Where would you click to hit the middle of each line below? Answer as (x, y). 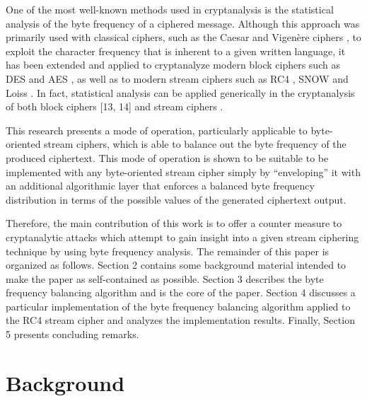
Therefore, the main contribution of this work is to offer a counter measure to (174, 223)
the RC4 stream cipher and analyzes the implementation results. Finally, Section (180, 320)
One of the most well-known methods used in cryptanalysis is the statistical (170, 9)
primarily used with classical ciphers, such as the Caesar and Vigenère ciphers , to (183, 37)
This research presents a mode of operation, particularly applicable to (157, 130)
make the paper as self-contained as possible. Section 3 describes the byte (165, 278)
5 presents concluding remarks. (72, 334)
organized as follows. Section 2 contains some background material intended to (176, 265)
